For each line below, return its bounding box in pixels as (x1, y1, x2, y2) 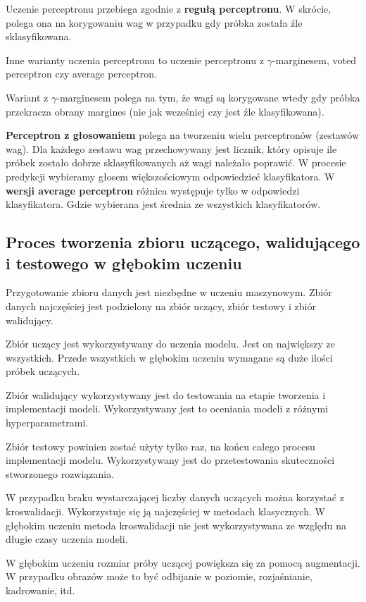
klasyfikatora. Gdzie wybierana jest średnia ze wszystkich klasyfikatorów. (6, 197, 321, 211)
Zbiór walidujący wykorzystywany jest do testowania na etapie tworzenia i (6, 387, 326, 402)
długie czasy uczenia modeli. (6, 532, 128, 546)
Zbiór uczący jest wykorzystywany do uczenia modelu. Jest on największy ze (6, 336, 335, 351)
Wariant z (6, 90, 49, 104)
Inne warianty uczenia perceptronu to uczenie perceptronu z (6, 52, 264, 67)
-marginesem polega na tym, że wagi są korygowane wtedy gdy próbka (56, 90, 360, 104)
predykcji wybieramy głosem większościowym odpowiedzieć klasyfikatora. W (6, 168, 335, 183)
